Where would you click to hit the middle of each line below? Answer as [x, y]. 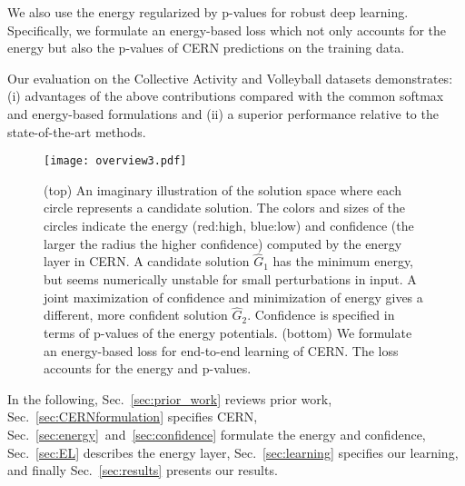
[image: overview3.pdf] [115, 161]
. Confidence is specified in [321, 315]
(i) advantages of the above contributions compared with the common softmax [226, 96]
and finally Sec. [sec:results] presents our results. [143, 470]
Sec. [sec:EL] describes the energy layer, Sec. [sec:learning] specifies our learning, [233, 452]
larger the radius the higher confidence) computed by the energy [223, 243]
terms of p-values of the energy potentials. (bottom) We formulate [228, 332]
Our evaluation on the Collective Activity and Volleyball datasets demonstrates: [230, 78]
